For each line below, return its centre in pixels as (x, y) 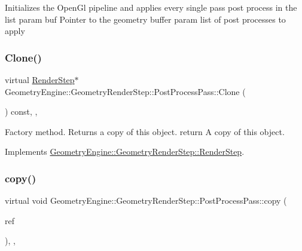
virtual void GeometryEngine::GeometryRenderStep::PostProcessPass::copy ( (146, 201)
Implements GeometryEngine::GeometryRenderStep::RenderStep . (125, 151)
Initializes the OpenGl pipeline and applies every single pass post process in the (151, 7)
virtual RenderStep (40, 79)
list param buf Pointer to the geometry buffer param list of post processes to (145, 19)
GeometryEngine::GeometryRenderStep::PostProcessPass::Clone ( (125, 91)
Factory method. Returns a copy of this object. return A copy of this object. (145, 131)
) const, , (21, 111)
